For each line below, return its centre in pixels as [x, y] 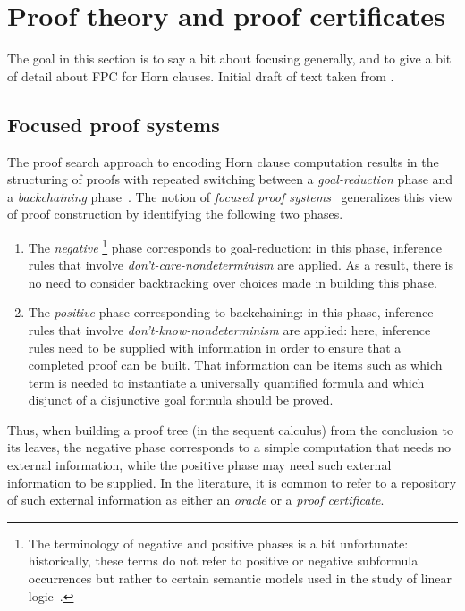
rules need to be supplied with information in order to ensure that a [215, 347]
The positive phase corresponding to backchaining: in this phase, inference [231, 312]
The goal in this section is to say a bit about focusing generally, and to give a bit [229, 59]
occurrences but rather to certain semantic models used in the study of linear [240, 578]
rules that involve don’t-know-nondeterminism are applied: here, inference [229, 329]
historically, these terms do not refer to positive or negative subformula [223, 561]
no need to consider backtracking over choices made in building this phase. [232, 282]
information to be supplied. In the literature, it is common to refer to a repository [232, 482]
